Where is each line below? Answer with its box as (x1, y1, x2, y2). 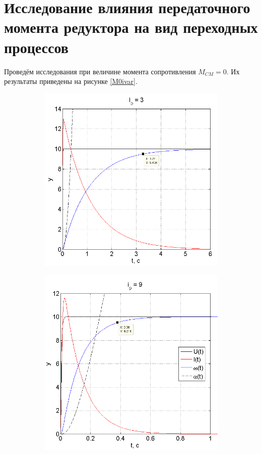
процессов (4, 36, 69, 57)
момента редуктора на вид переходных (4, 17, 258, 37)
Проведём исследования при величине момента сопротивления (4, 66, 196, 76)
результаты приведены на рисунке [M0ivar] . (4, 76, 138, 86)
